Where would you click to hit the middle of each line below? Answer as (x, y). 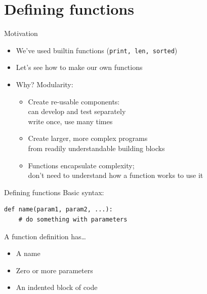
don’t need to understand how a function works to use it (116, 175)
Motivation (21, 33)
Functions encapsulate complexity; (81, 165)
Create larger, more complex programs (88, 138)
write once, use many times (70, 121)
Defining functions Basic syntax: (54, 192)
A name (28, 253)
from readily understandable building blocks (96, 148)
